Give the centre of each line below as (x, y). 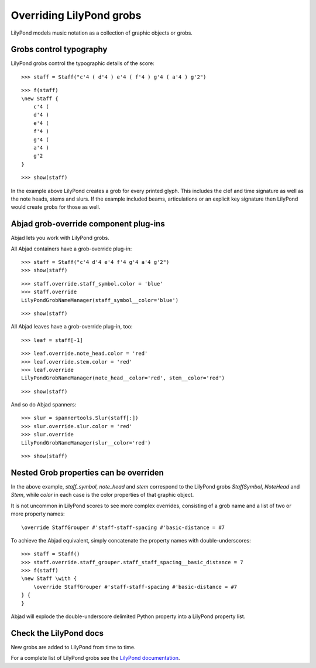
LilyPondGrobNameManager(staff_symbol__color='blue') (100, 300)
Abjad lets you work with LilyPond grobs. (60, 238)
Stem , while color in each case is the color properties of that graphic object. (102, 495)
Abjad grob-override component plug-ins (88, 224)
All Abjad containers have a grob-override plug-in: (71, 249)
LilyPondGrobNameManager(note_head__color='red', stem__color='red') (123, 378)
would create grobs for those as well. (56, 207)
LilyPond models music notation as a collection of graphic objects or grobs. (102, 33)
